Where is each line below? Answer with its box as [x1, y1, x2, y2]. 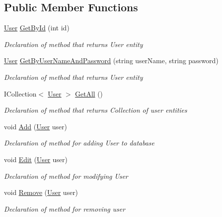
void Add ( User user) [4, 121, 67, 131]
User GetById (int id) [4, 23, 69, 33]
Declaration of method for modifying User [4, 170, 128, 181]
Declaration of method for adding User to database [4, 138, 155, 148]
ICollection [4, 88, 37, 98]
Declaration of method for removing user [4, 203, 125, 214]
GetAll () [75, 88, 103, 98]
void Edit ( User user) [4, 154, 67, 164]
